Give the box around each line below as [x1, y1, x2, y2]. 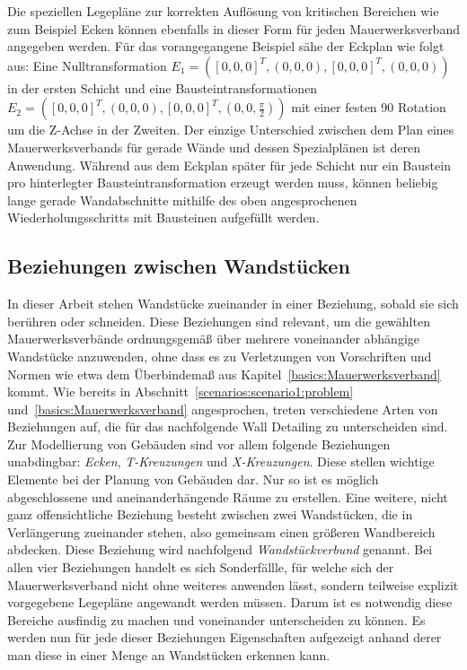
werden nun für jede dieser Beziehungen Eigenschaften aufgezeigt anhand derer [7, 628, 442, 647]
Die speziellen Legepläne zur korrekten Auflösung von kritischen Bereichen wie [7, 2, 439, 20]
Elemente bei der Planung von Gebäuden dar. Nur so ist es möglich [7, 470, 379, 489]
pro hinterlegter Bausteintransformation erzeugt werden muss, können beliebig [7, 173, 438, 192]
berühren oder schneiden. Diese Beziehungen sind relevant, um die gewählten [7, 311, 430, 330]
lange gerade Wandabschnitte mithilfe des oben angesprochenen [7, 190, 357, 209]
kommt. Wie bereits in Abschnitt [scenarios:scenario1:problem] [7, 382, 354, 401]
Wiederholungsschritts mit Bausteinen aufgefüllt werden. [7, 208, 320, 227]
